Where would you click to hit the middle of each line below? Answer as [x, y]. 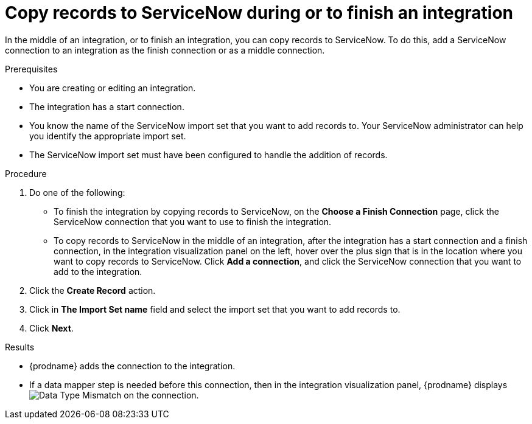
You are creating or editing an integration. [113, 88]
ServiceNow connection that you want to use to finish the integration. [193, 221]
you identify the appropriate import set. [108, 136]
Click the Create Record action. [93, 290]
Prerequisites [31, 69]
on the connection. [161, 395]
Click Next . [51, 328]
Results [20, 347]
